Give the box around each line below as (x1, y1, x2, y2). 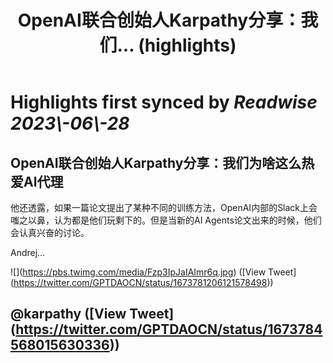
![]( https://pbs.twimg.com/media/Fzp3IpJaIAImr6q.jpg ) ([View (10, 266, 267, 278)
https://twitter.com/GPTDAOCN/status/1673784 (15, 321, 323, 338)
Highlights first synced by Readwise (10, 91, 318, 114)
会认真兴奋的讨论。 (10, 227, 90, 238)
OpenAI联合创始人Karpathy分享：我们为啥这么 (10, 154, 302, 171)
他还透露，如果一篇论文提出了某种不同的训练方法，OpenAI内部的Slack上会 (10, 202, 318, 213)
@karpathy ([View (10, 306, 127, 323)
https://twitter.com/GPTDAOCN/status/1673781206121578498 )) (13, 277, 274, 288)
